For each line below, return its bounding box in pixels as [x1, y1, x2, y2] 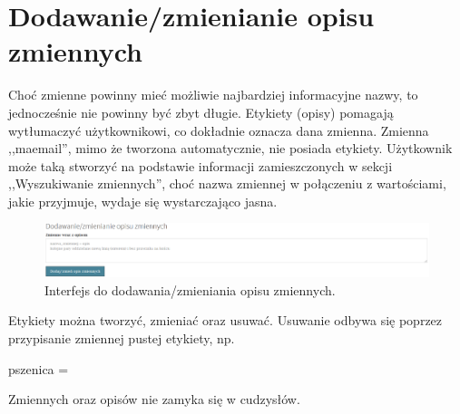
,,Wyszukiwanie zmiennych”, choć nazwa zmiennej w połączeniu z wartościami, [8, 174, 446, 193]
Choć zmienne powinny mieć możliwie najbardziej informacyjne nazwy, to [8, 85, 418, 104]
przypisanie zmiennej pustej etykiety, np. [8, 328, 235, 347]
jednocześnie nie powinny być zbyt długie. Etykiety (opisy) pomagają [8, 102, 394, 121]
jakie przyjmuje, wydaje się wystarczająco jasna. [8, 191, 278, 210]
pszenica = [8, 359, 69, 378]
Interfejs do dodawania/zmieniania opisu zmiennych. [44, 280, 336, 299]
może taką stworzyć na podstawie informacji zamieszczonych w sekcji [8, 156, 393, 175]
